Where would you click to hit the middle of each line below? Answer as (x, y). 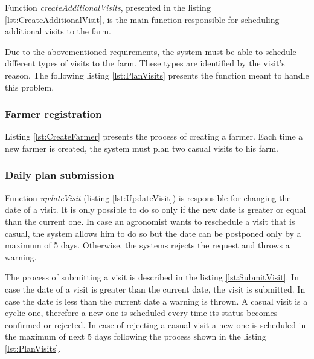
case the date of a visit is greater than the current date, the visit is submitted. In (155, 289)
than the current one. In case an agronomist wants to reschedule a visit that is (150, 221)
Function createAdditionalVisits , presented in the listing (108, 7)
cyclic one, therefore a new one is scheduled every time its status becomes (141, 313)
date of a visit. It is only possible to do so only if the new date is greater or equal (155, 209)
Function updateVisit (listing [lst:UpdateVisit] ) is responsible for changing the (148, 197)
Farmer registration (53, 114)
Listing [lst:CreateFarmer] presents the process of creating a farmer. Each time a (154, 136)
